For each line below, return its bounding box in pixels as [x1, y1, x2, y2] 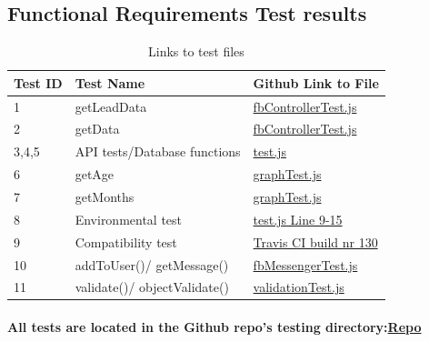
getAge [75, 165, 115, 184]
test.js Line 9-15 [253, 209, 343, 228]
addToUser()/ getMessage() [75, 255, 229, 274]
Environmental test [75, 209, 183, 228]
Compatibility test [75, 232, 177, 251]
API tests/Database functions [75, 142, 241, 161]
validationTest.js [253, 277, 344, 297]
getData [75, 119, 120, 138]
